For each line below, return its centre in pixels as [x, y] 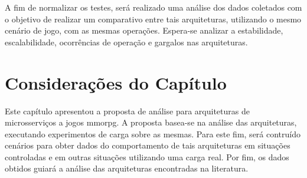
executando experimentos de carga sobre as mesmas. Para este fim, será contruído [153, 133]
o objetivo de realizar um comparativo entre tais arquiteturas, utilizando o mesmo [153, 19]
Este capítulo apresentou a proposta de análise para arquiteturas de [127, 111]
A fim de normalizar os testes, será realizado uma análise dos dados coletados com [153, 7]
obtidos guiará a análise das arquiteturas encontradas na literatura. [127, 168]
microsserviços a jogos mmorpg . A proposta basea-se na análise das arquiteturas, [151, 122]
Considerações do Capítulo [116, 82]
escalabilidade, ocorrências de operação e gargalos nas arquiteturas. [126, 42]
